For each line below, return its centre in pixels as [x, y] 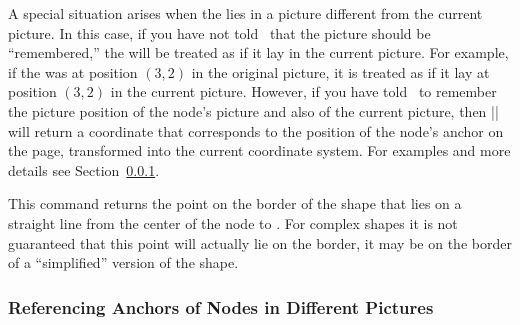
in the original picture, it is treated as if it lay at [340, 71]
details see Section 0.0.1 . [84, 169]
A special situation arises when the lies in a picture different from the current [245, 13]
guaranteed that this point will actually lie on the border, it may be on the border [260, 242]
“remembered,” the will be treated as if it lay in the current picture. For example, [258, 52]
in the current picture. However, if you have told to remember [303, 91]
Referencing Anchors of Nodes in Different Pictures [221, 306]
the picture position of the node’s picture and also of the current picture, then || [253, 110]
